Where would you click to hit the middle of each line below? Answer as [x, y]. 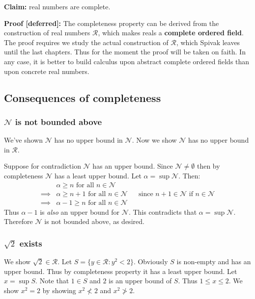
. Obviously [151, 262]
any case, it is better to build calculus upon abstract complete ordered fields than [127, 61]
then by [208, 166]
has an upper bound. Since [133, 166]
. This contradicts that [163, 212]
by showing [59, 290]
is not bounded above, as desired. [94, 221]
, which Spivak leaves [208, 42]
